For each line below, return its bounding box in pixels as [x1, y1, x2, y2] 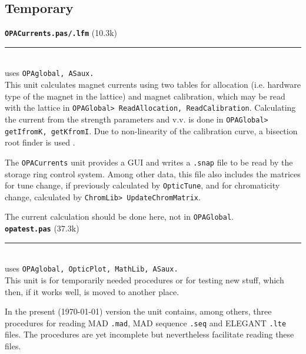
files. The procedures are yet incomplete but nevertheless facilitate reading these [5, 328, 294, 340]
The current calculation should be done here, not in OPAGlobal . [5, 210, 234, 223]
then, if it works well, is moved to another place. [5, 285, 179, 297]
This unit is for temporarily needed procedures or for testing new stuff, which [5, 273, 284, 286]
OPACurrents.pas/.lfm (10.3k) [5, 27, 118, 39]
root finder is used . [5, 136, 75, 148]
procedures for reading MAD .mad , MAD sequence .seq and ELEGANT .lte [5, 316, 287, 329]
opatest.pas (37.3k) [5, 222, 79, 234]
